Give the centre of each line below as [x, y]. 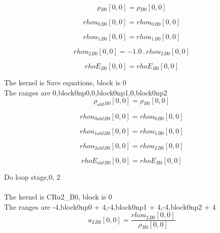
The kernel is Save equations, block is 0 [65, 82]
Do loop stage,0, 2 [32, 176]
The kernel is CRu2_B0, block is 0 [58, 197]
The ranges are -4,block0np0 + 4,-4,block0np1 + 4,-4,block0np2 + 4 [110, 206]
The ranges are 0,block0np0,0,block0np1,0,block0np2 [86, 92]
